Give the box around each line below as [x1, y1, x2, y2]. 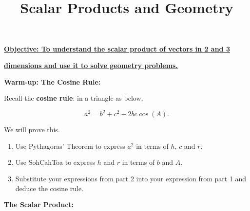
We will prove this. [4, 124, 60, 135]
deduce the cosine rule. [15, 183, 84, 193]
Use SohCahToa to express [15, 157, 95, 167]
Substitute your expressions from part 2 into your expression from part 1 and [15, 174, 247, 184]
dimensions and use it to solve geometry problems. [4, 60, 178, 70]
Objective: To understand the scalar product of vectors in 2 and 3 [4, 44, 230, 54]
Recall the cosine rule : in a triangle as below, [4, 93, 143, 103]
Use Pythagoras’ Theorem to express [15, 141, 125, 151]
